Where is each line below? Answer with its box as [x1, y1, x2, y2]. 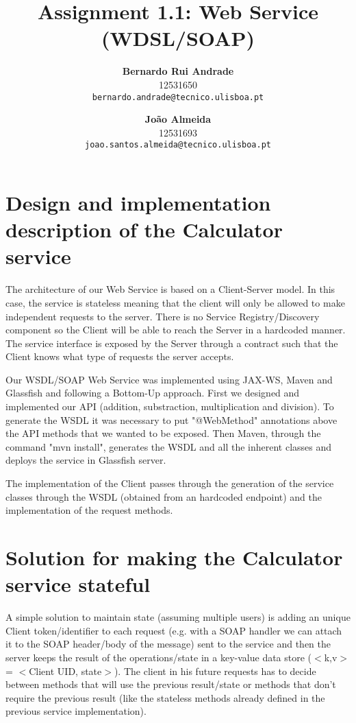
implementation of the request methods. [5, 503, 173, 517]
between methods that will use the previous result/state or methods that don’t [5, 677, 336, 691]
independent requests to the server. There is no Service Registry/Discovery [5, 309, 320, 323]
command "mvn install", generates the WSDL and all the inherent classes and [5, 439, 332, 453]
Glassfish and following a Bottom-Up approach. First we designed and [5, 386, 300, 400]
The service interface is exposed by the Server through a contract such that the [5, 335, 338, 350]
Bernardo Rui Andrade [122, 64, 234, 78]
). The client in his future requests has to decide [114, 663, 316, 678]
